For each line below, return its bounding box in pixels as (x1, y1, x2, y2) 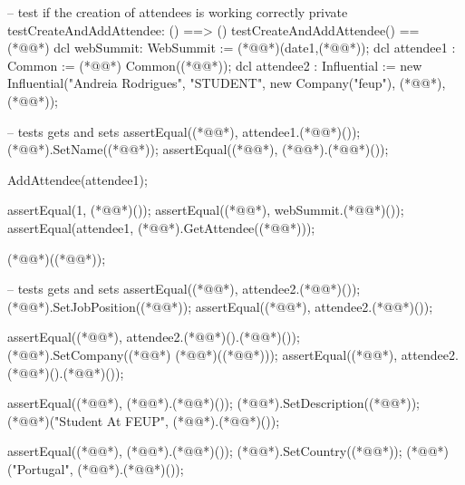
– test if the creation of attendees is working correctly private (7, 3, 348, 21)
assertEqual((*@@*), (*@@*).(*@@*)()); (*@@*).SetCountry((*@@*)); (7, 441, 402, 461)
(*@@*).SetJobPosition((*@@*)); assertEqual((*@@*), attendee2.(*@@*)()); (7, 296, 433, 315)
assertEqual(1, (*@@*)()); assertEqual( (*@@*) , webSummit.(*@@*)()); (7, 200, 404, 219)
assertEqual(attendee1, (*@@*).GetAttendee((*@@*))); (7, 218, 315, 237)
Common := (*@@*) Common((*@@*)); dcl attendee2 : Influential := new (7, 55, 422, 74)
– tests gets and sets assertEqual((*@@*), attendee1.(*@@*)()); (7, 121, 361, 141)
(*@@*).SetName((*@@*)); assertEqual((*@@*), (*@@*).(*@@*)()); (7, 140, 389, 159)
